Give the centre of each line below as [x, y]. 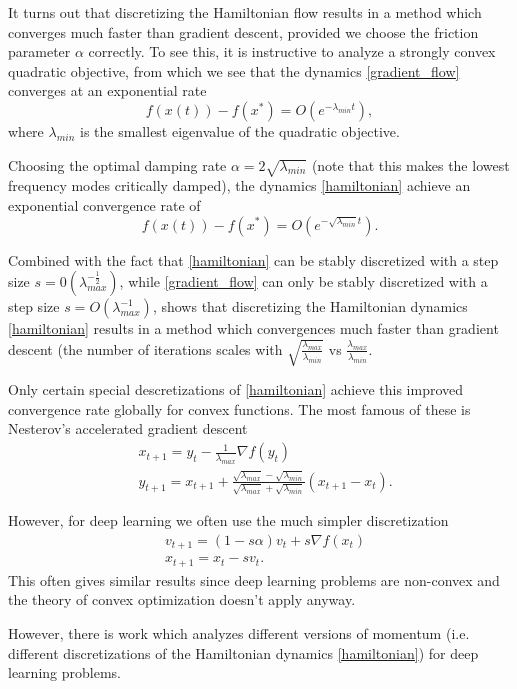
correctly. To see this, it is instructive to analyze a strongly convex [292, 51]
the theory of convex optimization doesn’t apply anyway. [182, 599]
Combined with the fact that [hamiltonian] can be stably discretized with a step [253, 259]
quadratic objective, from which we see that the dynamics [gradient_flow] [234, 70]
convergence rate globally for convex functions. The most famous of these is [239, 408]
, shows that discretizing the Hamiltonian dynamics [310, 306]
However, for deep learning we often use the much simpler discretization [228, 520]
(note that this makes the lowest [410, 164]
